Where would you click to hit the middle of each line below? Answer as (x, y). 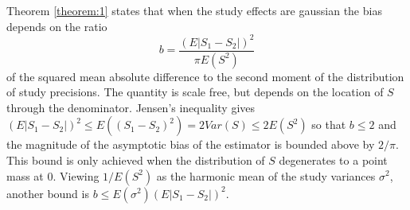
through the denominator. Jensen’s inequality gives (131, 107)
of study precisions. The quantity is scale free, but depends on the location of (195, 92)
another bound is (48, 193)
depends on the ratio (57, 26)
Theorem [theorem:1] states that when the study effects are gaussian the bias (194, 10)
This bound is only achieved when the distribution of (136, 159)
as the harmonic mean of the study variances (266, 175)
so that (329, 124)
